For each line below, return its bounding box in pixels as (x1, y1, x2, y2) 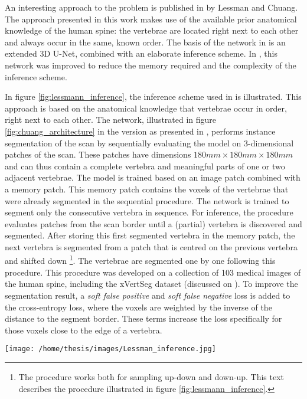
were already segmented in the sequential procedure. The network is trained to (5, 194, 289, 207)
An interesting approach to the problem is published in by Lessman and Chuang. (5, 1, 298, 13)
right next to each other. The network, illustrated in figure (5, 113, 217, 126)
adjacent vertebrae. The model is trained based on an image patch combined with (5, 171, 301, 184)
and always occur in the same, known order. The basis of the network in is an (5, 35, 286, 48)
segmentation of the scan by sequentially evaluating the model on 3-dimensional (5, 136, 294, 149)
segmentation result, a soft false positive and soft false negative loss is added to (5, 289, 290, 301)
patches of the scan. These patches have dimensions (5, 148, 191, 161)
